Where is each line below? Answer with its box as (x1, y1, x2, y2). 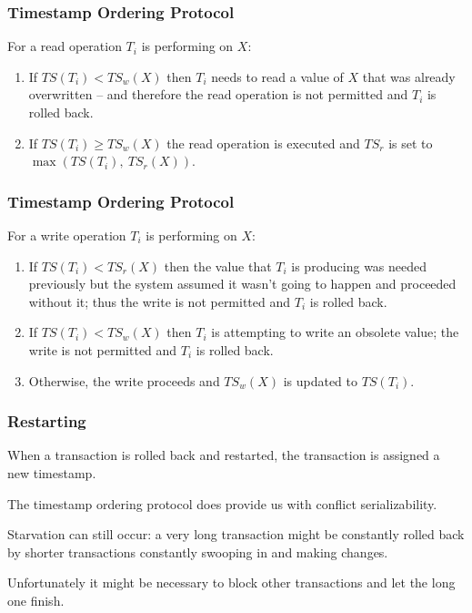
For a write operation (7, 226, 126, 244)
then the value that (164, 256, 272, 275)
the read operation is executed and (166, 133, 360, 152)
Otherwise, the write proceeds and (28, 371, 220, 390)
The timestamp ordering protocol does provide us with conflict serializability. (7, 494, 437, 513)
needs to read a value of (211, 66, 344, 86)
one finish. (7, 590, 65, 609)
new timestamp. (7, 463, 96, 482)
